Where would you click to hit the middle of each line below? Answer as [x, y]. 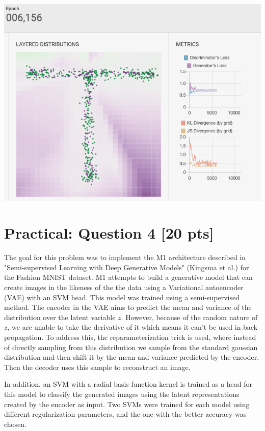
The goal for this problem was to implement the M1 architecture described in [125, 257]
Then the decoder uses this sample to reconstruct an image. [97, 367]
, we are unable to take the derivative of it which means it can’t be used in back [132, 327]
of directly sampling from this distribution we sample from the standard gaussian [131, 347]
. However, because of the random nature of [189, 317]
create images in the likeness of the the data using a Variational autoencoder [124, 287]
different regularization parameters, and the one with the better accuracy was [125, 414]
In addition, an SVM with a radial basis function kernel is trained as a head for [128, 384]
